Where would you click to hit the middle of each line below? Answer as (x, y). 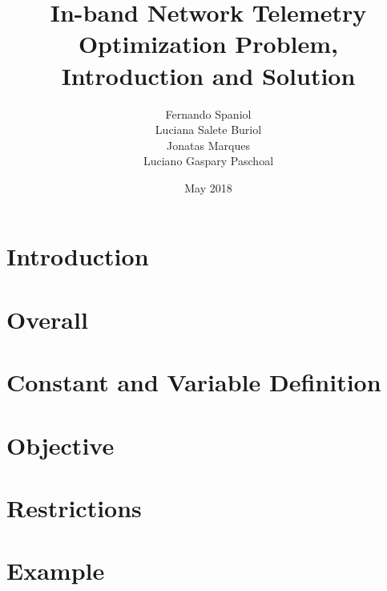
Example (56, 571)
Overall (47, 319)
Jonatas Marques (208, 145)
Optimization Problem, (208, 44)
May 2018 (208, 187)
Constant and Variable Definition (194, 382)
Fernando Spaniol (208, 113)
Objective (60, 445)
